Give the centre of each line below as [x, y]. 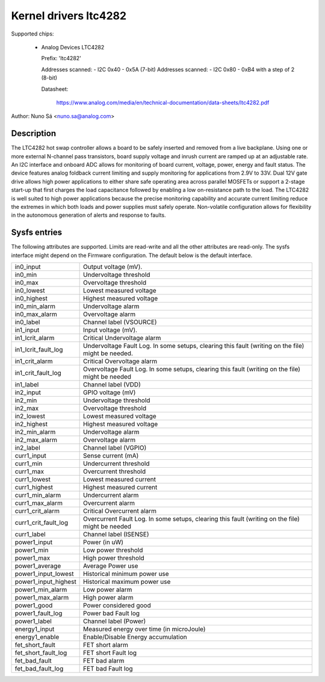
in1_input [27, 330]
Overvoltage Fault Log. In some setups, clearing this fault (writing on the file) [192, 369]
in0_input [28, 267]
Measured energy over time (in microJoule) [144, 629]
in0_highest [31, 298]
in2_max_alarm [36, 440]
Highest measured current [120, 487]
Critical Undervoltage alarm [122, 338]
